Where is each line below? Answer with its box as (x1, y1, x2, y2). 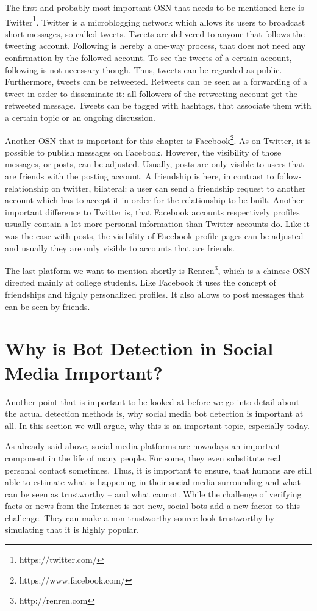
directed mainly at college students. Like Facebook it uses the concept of (5, 276, 276, 289)
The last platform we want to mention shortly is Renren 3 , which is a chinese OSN (5, 262, 310, 277)
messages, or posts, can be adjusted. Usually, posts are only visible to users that (5, 157, 304, 170)
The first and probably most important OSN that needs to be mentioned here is (5, 1, 304, 13)
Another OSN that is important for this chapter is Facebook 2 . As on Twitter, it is (5, 132, 311, 146)
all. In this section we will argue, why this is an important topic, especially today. (5, 419, 310, 432)
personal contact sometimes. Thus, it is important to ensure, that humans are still (5, 463, 312, 476)
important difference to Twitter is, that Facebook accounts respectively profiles (5, 205, 300, 218)
